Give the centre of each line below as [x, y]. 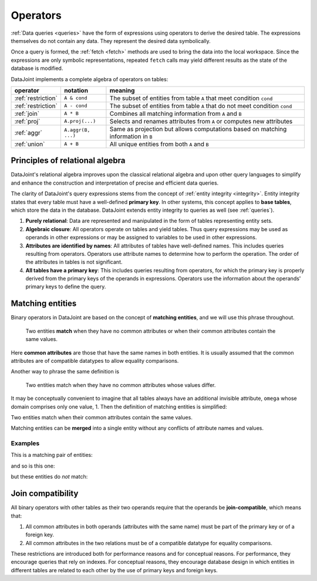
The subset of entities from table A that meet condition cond [191, 98]
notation [76, 90]
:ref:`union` [30, 144]
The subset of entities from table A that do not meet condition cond [201, 106]
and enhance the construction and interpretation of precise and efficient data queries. [115, 183]
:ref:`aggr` [28, 132]
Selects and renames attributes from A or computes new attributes [201, 121]
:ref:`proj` [27, 121]
